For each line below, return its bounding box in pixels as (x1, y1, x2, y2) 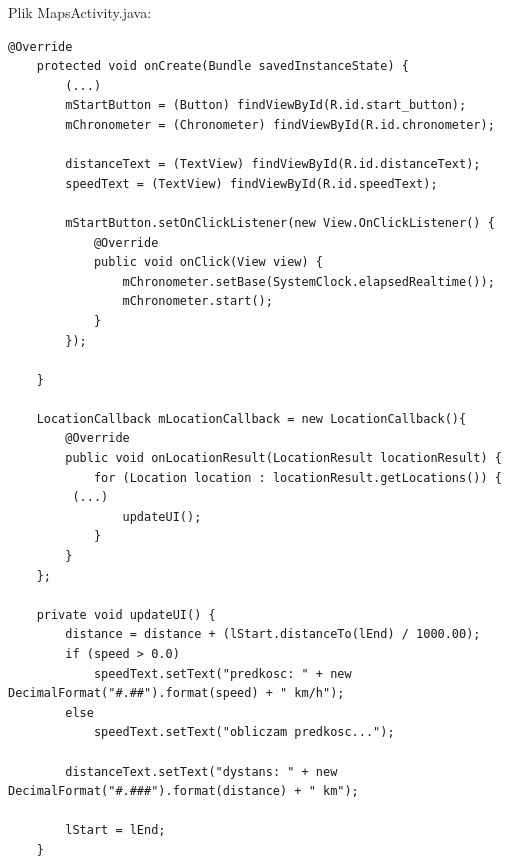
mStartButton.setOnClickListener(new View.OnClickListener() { (65, 215, 495, 230)
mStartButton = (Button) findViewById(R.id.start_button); (65, 98, 467, 113)
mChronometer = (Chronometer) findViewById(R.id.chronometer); (65, 117, 495, 132)
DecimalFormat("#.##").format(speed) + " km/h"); (8, 686, 345, 701)
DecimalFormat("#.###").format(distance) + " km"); (8, 784, 359, 799)
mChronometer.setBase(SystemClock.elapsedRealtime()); (122, 274, 495, 289)
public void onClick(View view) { (93, 255, 323, 270)
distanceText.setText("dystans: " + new (65, 764, 338, 779)
